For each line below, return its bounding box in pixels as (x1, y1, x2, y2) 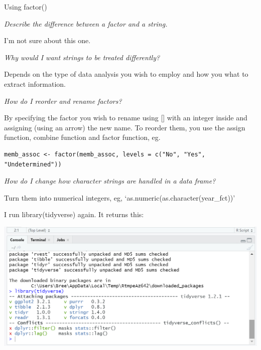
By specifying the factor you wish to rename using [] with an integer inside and (4, 112, 247, 123)
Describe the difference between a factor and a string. (4, 18, 168, 29)
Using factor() (4, 2, 47, 12)
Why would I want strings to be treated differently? (4, 52, 160, 62)
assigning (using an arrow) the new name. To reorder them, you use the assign (4, 122, 245, 132)
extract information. (4, 78, 66, 89)
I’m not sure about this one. (4, 35, 91, 46)
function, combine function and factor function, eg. (4, 132, 161, 142)
